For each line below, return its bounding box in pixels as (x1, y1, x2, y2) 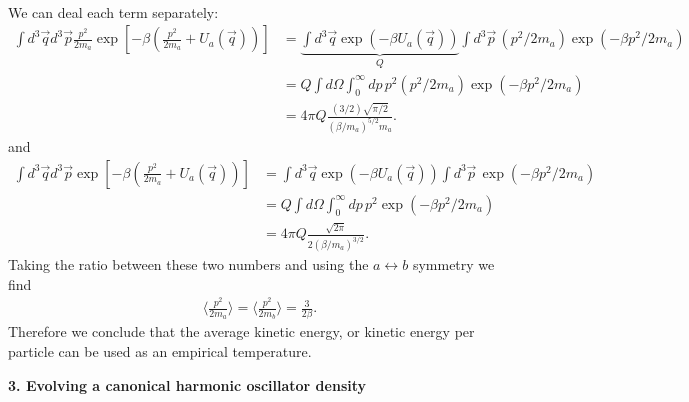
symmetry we (412, 254, 495, 275)
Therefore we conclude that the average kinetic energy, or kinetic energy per (8, 321, 475, 342)
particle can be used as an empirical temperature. (8, 341, 312, 362)
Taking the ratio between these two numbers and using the (8, 254, 369, 275)
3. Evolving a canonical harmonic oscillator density (8, 374, 367, 395)
